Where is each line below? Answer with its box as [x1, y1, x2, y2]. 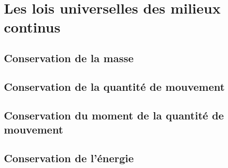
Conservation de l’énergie [4, 150, 134, 165]
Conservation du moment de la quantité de [4, 107, 224, 122]
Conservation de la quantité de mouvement [4, 79, 225, 94]
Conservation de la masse [4, 50, 134, 65]
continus [4, 17, 61, 37]
